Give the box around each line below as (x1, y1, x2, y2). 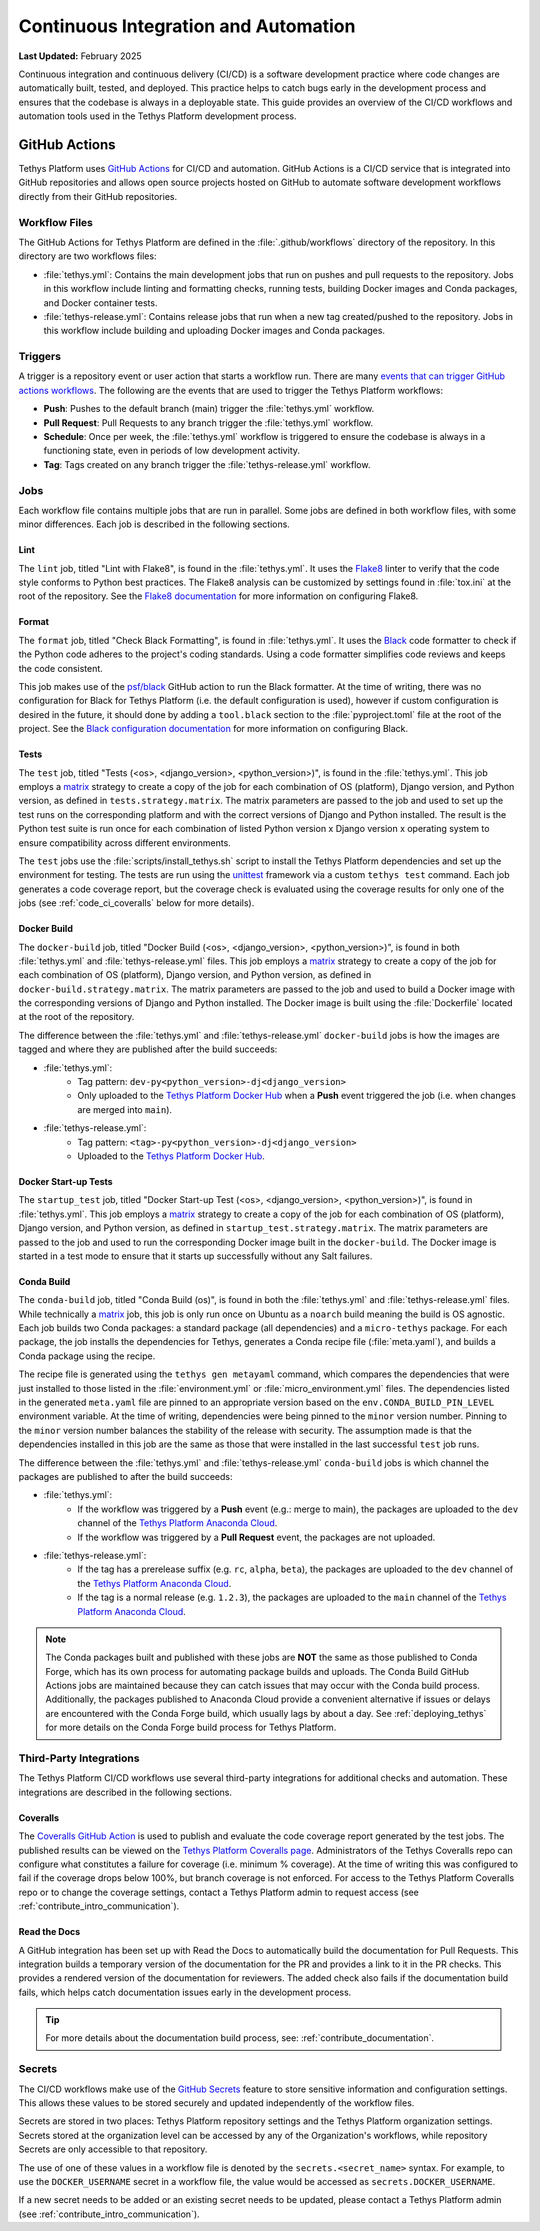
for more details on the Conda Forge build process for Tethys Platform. (45, 1721, 337, 1734)
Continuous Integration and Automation (18, 15, 356, 37)
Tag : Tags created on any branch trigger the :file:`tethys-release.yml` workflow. (43, 458, 371, 470)
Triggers (18, 350, 62, 364)
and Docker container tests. (43, 296, 158, 309)
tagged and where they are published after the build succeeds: (18, 1043, 278, 1055)
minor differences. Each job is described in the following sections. (18, 518, 290, 530)
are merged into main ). (77, 1103, 173, 1115)
